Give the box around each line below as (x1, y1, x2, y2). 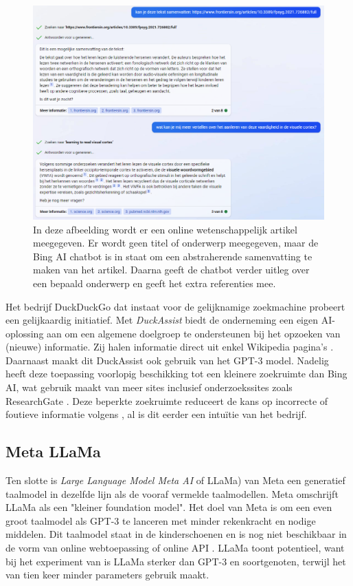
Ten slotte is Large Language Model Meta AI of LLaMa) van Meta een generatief (5, 473, 345, 488)
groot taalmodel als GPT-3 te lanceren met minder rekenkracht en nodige (5, 513, 316, 527)
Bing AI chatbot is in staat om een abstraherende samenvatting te (33, 249, 312, 263)
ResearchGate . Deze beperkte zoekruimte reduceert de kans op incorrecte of (5, 393, 328, 408)
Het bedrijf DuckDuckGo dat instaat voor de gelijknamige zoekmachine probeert (5, 299, 345, 313)
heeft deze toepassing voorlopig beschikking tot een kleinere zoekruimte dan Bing (5, 366, 348, 381)
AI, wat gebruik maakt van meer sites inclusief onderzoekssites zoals (5, 380, 293, 395)
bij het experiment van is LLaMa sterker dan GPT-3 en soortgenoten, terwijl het (5, 554, 346, 568)
